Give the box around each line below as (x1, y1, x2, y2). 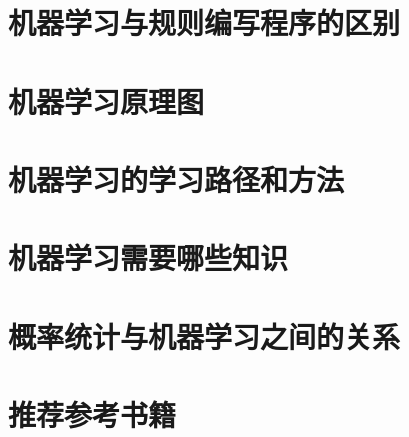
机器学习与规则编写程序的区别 (8, 2, 401, 43)
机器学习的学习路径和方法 (8, 158, 345, 199)
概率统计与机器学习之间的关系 (8, 315, 401, 356)
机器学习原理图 (8, 80, 205, 121)
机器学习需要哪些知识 (8, 237, 289, 278)
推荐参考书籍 (8, 394, 177, 435)
